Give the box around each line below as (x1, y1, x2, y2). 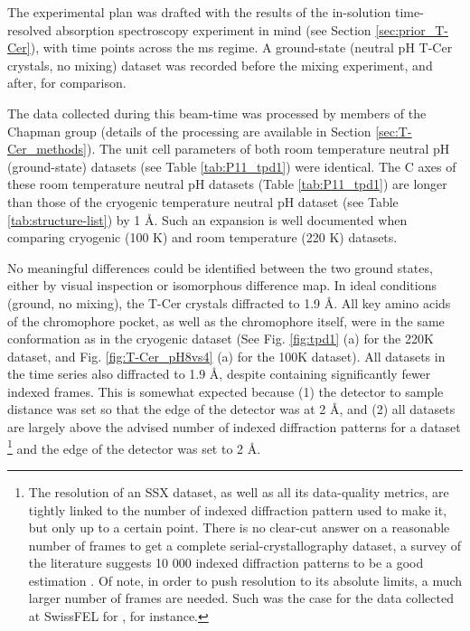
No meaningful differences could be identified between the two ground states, (7, 258, 433, 277)
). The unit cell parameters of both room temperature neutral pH (87, 139, 450, 158)
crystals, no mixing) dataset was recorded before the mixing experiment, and (7, 55, 433, 74)
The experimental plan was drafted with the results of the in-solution (7, 3, 391, 21)
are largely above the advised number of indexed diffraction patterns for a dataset (7, 418, 461, 437)
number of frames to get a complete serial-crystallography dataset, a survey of (28, 535, 461, 554)
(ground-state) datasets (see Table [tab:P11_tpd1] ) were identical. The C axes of (7, 156, 456, 175)
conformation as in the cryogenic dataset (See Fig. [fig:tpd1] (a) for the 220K (7, 329, 434, 348)
